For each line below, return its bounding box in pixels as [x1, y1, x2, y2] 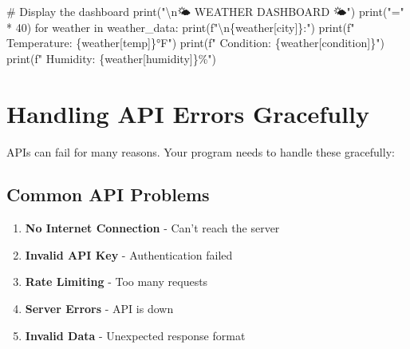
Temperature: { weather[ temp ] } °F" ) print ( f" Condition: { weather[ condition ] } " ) [6, 34, 384, 51]
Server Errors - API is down [25, 300, 174, 317]
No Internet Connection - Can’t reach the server [25, 220, 280, 236]
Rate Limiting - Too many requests [25, 273, 208, 290]
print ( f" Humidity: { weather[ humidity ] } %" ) [6, 50, 217, 66]
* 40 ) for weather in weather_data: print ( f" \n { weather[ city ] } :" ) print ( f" [6, 18, 355, 35]
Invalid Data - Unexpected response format [25, 327, 246, 343]
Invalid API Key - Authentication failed [25, 246, 233, 263]
